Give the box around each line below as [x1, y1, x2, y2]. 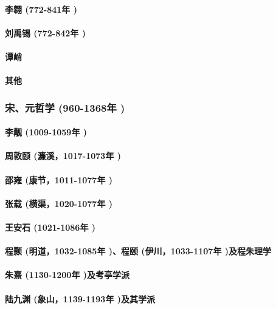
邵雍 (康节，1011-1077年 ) [5, 173, 113, 186]
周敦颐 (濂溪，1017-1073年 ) [5, 149, 122, 162]
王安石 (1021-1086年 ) [5, 220, 96, 233]
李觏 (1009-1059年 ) [5, 126, 88, 138]
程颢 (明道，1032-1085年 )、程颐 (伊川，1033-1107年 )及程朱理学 [5, 245, 272, 257]
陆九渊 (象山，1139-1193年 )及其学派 [5, 292, 156, 305]
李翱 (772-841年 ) [5, 2, 77, 15]
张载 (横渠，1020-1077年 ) [5, 197, 113, 209]
